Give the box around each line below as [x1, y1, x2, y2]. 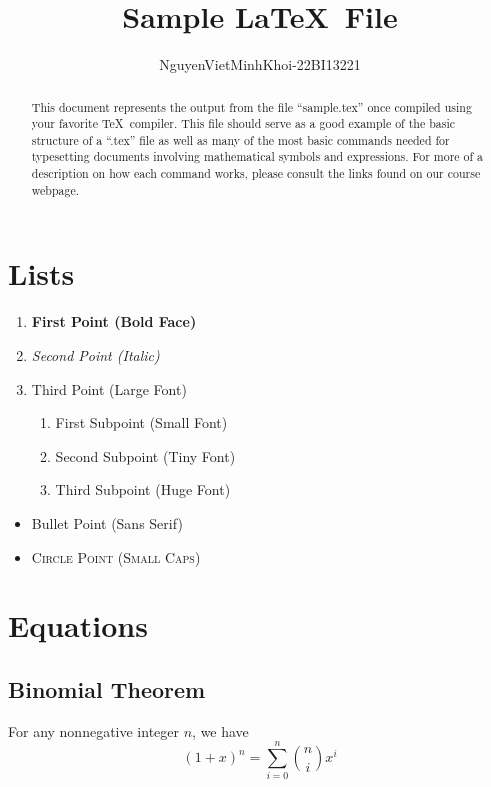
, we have [192, 720, 249, 741]
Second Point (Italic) [31, 344, 160, 365]
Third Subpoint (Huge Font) [55, 479, 231, 500]
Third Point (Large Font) [31, 378, 187, 399]
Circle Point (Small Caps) [31, 546, 201, 567]
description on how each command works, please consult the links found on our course [31, 165, 481, 182]
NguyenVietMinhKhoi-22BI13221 [159, 54, 361, 75]
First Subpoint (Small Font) [55, 412, 228, 433]
